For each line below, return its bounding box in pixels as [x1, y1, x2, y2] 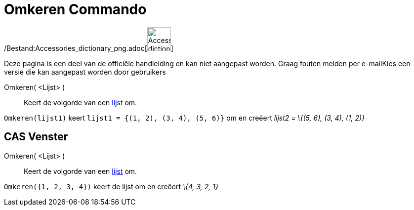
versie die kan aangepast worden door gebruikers [4, 67, 166, 76]
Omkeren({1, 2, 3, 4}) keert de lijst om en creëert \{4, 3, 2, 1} [4, 182, 218, 191]
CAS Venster [4, 130, 68, 143]
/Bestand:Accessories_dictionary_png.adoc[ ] [4, 43, 173, 52]
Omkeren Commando [4, 1, 147, 18]
